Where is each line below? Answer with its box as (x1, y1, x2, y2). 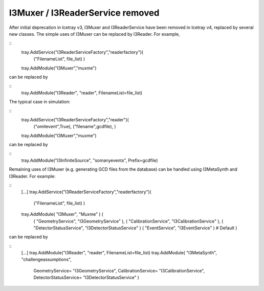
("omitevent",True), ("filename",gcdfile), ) (33, 124, 116, 130)
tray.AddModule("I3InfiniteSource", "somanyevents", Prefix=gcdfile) (21, 157, 158, 163)
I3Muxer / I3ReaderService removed (9, 7, 160, 18)
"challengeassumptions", (21, 257, 72, 263)
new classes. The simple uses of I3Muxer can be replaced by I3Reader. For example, (9, 31, 180, 37)
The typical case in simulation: (9, 99, 70, 105)
